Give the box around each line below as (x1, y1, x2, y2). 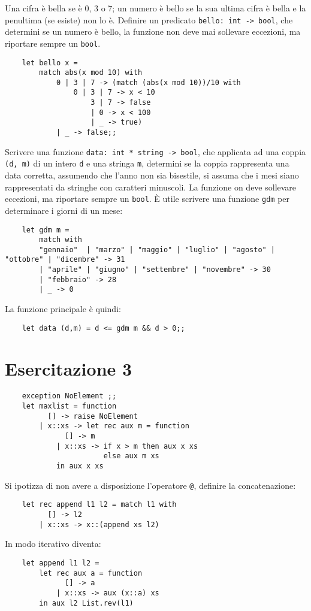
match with (39, 235, 82, 244)
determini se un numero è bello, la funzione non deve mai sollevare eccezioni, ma (5, 25, 301, 38)
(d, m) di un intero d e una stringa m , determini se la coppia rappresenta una (5, 157, 289, 170)
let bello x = (22, 58, 78, 67)
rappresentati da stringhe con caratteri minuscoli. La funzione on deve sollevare (5, 180, 297, 193)
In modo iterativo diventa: (5, 537, 101, 550)
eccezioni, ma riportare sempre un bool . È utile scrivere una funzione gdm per (5, 192, 290, 205)
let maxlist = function (22, 402, 117, 411)
